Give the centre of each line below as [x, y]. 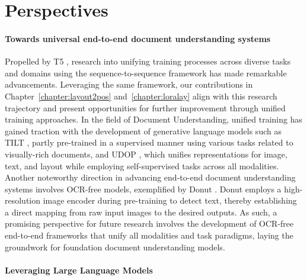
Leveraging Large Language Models [79, 270]
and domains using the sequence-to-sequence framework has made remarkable [146, 73]
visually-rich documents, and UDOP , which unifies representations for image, [146, 154]
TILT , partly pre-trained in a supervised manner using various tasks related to [149, 142]
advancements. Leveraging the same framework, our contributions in [129, 84]
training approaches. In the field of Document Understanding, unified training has [153, 119]
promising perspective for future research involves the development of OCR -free [149, 223]
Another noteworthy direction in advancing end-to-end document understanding [150, 177]
